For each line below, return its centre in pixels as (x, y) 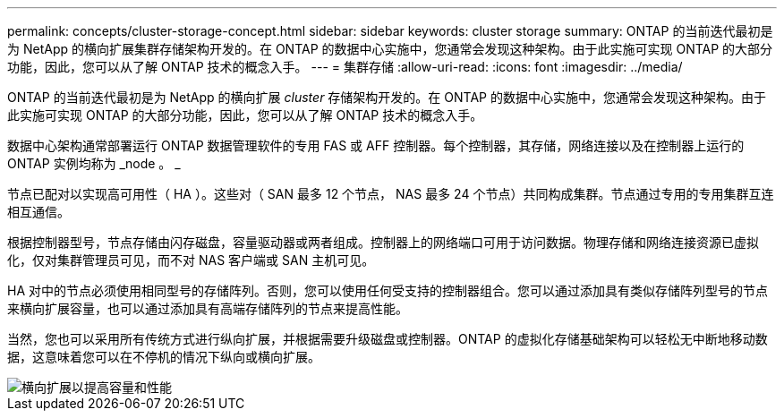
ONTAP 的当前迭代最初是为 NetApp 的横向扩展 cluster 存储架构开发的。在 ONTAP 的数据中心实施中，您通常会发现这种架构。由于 (387, 97)
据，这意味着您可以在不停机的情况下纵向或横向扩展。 (164, 357)
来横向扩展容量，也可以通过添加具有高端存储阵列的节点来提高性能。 (208, 308)
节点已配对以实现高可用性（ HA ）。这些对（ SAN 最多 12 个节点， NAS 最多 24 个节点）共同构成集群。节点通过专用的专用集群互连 (391, 194)
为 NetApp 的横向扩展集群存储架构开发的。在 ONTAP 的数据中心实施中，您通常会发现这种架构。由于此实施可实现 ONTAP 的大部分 (390, 49)
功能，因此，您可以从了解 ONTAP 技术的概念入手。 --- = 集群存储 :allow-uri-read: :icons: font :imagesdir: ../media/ (345, 67)
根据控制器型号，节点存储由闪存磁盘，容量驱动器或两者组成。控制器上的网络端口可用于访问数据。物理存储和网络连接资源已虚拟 (383, 242)
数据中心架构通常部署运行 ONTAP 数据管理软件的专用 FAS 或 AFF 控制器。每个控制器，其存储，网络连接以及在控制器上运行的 (376, 145)
